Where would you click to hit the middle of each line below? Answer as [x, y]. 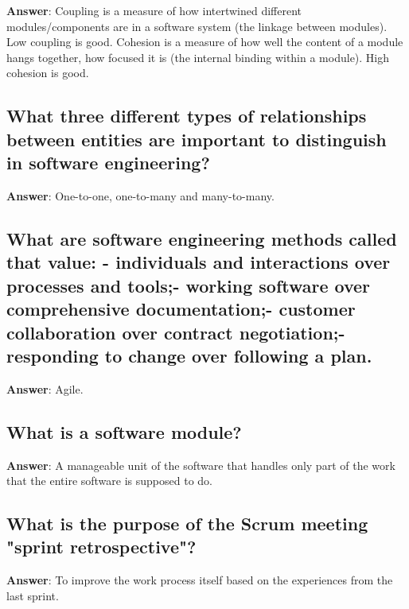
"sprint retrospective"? [101, 547]
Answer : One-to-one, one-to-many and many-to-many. [140, 195]
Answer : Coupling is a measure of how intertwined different [154, 10]
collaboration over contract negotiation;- [176, 332]
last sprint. [33, 595]
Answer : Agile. [45, 388]
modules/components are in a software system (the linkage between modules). [197, 26]
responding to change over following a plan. [189, 355]
